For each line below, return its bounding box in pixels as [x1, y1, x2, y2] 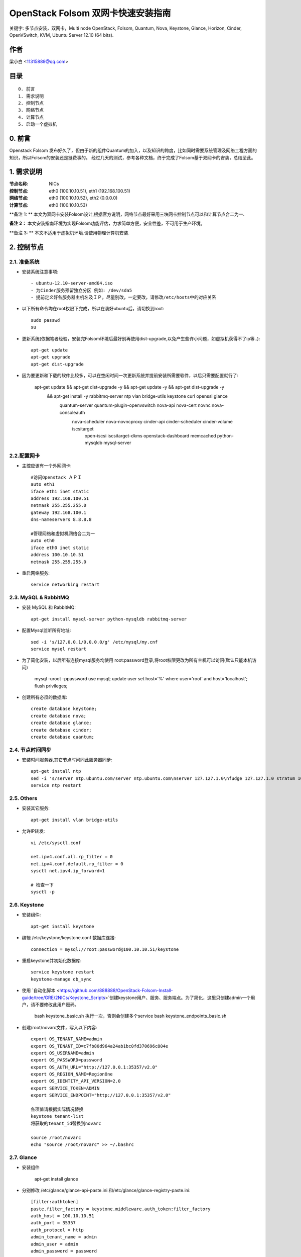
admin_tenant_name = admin [31, 1234, 97, 1240]
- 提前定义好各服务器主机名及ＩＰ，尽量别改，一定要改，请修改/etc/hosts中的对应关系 [31, 295, 217, 300]
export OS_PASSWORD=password [31, 1057, 102, 1063]
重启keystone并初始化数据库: [22, 958, 82, 963]
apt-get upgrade [31, 354, 71, 360]
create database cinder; [31, 727, 92, 733]
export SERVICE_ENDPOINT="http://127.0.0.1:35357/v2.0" [31, 1093, 171, 1098]
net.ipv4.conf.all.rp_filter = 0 [31, 854, 113, 860]
